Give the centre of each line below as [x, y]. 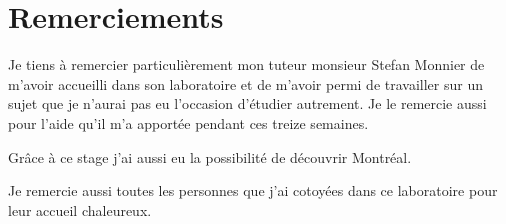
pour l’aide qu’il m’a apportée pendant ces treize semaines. [188, 122]
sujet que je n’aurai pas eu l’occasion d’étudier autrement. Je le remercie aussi [247, 103]
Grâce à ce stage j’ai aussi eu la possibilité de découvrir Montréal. [210, 156]
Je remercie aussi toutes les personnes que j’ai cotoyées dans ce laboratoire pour [253, 190]
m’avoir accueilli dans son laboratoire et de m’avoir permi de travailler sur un [245, 83]
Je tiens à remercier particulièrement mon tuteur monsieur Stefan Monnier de [246, 64]
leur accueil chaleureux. [80, 209]
